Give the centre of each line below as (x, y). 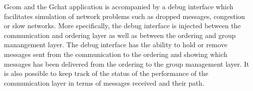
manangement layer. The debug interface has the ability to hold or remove (116, 45)
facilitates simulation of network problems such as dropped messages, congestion (125, 16)
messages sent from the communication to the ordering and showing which (116, 54)
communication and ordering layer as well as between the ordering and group (120, 35)
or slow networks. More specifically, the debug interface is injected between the (122, 26)
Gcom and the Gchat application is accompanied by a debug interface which (119, 6)
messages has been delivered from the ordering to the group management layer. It (127, 64)
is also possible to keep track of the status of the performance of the (106, 73)
